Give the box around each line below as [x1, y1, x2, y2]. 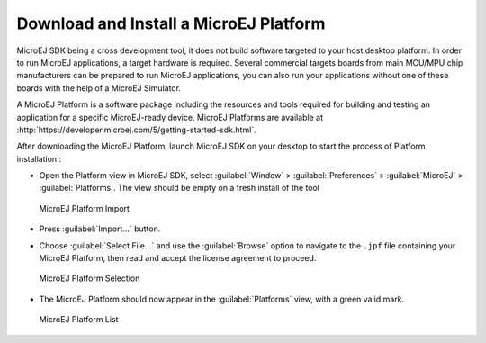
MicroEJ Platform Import [39, 203, 130, 213]
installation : [16, 153, 62, 164]
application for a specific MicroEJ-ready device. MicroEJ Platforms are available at [16, 112, 324, 122]
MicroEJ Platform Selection [39, 273, 140, 284]
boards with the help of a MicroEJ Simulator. [16, 82, 182, 94]
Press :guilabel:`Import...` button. [39, 223, 161, 234]
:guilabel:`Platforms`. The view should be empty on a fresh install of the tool [39, 183, 319, 194]
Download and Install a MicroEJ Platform [16, 14, 326, 33]
